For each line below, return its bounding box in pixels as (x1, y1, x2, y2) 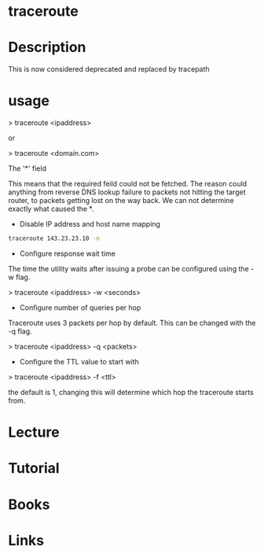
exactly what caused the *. (8, 204, 94, 214)
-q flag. (8, 326, 33, 336)
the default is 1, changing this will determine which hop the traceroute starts (8, 387, 254, 397)
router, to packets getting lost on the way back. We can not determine (8, 196, 234, 205)
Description (8, 39, 86, 57)
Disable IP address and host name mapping (19, 220, 161, 229)
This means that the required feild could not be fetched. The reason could (8, 179, 247, 189)
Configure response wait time (19, 249, 116, 258)
